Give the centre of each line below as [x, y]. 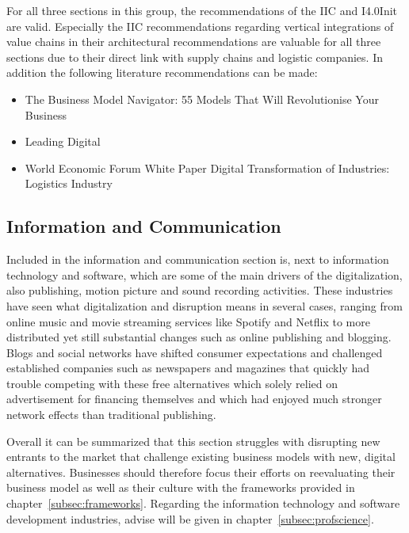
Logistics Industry [69, 183]
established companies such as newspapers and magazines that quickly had [188, 368]
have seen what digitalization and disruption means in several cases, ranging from [204, 305]
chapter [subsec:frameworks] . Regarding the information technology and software [203, 503]
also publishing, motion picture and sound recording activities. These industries [200, 290]
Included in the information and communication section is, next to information [198, 259]
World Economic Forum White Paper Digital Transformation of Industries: [207, 168]
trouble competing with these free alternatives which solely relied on [172, 383]
